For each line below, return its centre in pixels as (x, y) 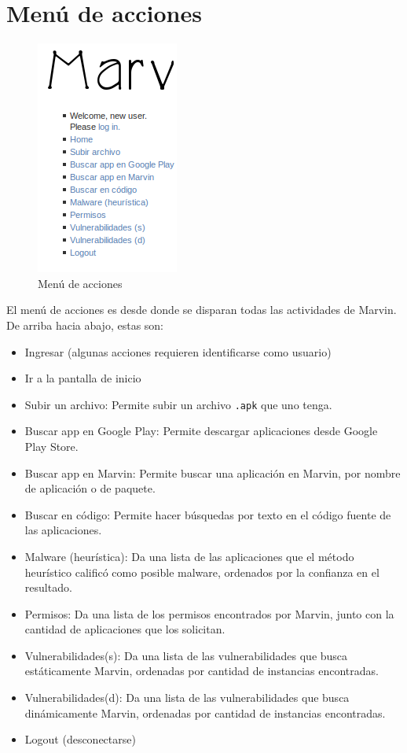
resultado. (48, 587)
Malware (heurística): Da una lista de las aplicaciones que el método (189, 556)
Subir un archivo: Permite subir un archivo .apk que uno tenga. (178, 404)
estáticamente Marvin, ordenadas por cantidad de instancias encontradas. (202, 671)
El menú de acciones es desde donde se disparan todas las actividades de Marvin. (202, 310)
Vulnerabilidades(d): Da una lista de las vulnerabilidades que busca (187, 698)
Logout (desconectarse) (80, 739)
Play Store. (51, 446)
